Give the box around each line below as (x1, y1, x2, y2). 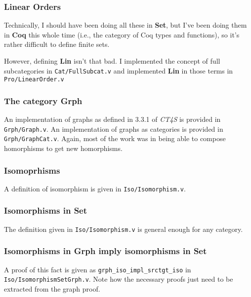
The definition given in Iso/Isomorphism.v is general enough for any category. (4, 223, 243, 234)
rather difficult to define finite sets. (4, 39, 110, 49)
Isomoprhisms (4, 164, 60, 176)
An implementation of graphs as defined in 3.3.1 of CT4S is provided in (4, 114, 221, 124)
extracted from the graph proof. (4, 283, 100, 294)
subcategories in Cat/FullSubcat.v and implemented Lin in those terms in (4, 65, 233, 75)
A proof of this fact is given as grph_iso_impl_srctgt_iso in (4, 264, 191, 274)
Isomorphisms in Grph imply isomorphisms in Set (4, 245, 207, 257)
